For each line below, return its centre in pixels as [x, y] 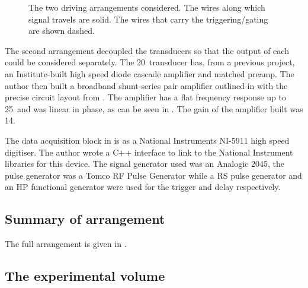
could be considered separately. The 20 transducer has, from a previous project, [150, 62]
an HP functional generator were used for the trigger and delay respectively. [143, 187]
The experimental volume [85, 276]
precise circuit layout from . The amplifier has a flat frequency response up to [145, 97]
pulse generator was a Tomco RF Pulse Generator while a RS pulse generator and [153, 175]
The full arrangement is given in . [66, 244]
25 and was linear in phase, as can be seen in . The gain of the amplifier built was [154, 108]
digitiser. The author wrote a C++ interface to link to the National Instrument [149, 152]
